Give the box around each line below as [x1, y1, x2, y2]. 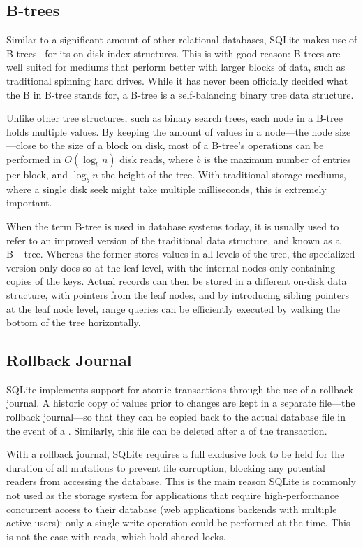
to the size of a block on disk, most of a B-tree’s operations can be [39, 138, 324, 153]
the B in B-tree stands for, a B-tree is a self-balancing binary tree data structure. [6, 87, 354, 101]
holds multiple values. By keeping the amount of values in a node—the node [6, 124, 332, 139]
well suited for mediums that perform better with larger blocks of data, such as [6, 59, 346, 74]
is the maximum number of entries [204, 151, 351, 166]
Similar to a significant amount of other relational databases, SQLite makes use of [6, 32, 357, 47]
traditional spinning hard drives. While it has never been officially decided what [6, 73, 348, 87]
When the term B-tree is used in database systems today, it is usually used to [6, 218, 339, 233]
